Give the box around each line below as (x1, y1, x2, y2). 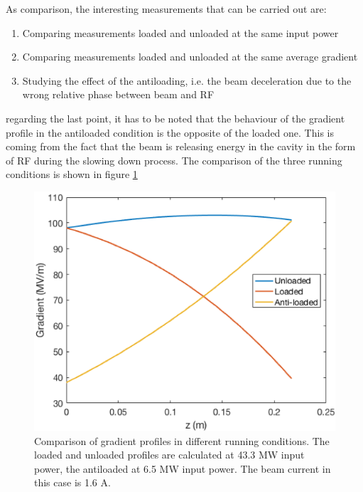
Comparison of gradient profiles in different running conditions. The (34, 433, 330, 448)
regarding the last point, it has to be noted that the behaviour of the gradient (6, 110, 345, 125)
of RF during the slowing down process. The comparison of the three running (6, 152, 342, 167)
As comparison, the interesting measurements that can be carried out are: (6, 1, 327, 16)
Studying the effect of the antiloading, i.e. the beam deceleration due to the (22, 73, 352, 88)
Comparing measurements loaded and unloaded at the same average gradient (22, 49, 358, 64)
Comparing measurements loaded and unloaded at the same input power (22, 25, 339, 40)
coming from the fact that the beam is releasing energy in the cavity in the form (6, 139, 356, 154)
